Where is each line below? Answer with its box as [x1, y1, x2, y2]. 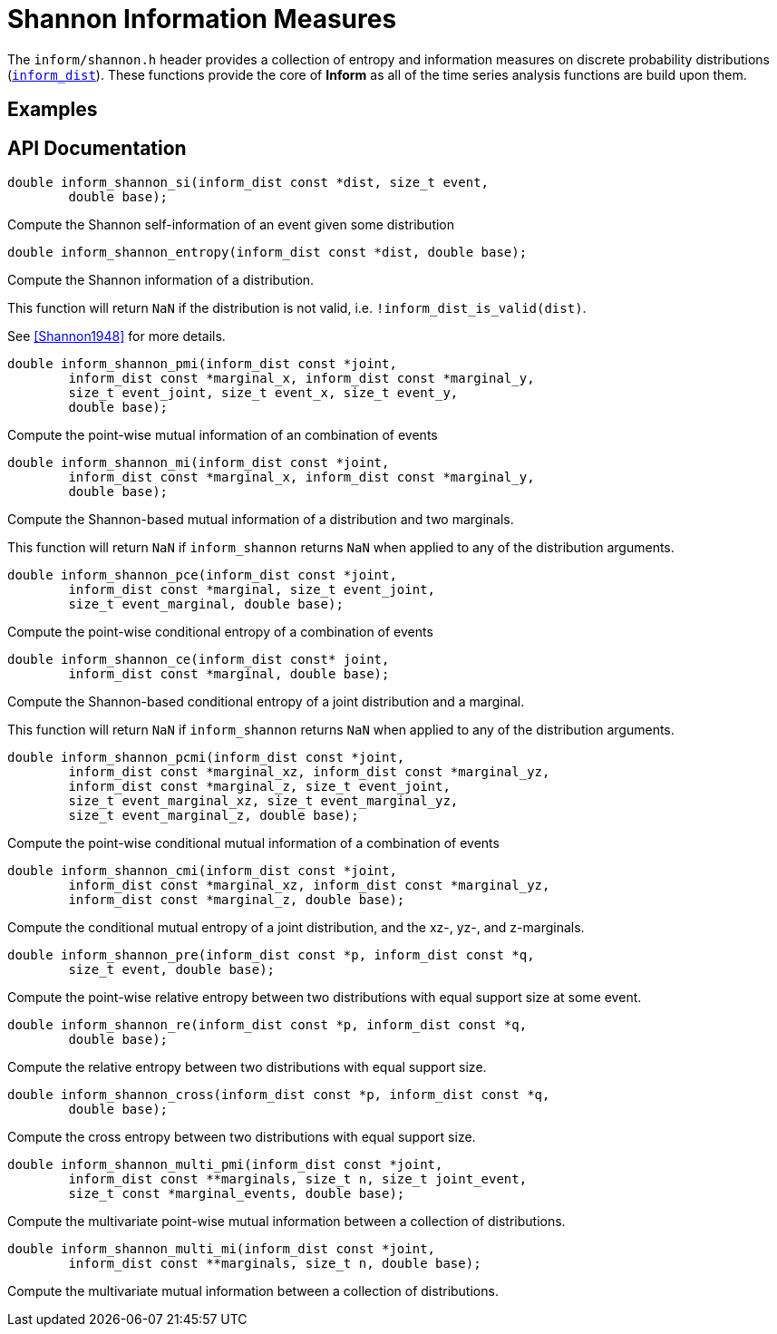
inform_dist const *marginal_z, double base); [68, 892, 405, 908]
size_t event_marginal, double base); [68, 597, 344, 612]
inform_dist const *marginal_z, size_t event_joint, [68, 779, 451, 794]
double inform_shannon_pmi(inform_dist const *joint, [7, 356, 397, 372]
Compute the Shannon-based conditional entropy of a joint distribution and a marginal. [7, 694, 525, 710]
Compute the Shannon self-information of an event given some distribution [7, 217, 455, 233]
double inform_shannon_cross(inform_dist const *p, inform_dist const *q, [7, 1087, 550, 1103]
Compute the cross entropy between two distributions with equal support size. [7, 1129, 476, 1145]
